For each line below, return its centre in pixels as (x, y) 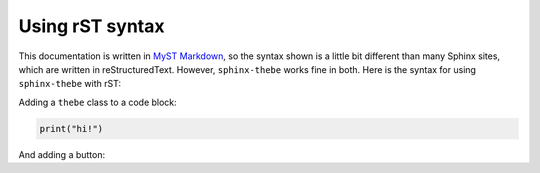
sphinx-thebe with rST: (70, 84)
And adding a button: (62, 154)
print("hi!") (71, 128)
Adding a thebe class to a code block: (97, 102)
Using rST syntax (91, 26)
